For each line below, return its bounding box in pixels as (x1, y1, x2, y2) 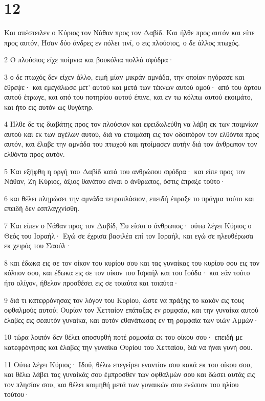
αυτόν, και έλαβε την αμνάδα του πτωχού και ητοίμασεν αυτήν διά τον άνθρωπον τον (4, 138, 257, 149)
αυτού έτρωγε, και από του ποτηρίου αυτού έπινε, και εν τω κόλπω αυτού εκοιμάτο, (4, 91, 253, 102)
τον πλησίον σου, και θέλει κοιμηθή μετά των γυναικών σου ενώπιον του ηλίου (4, 379, 239, 389)
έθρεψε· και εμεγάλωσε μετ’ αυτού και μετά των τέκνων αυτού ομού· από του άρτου (4, 81, 261, 92)
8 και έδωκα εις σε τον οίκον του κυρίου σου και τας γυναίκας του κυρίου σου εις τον (4, 257, 260, 268)
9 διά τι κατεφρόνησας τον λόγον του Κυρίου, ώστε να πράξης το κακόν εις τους (4, 294, 245, 305)
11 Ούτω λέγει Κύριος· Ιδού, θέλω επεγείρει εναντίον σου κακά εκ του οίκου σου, (4, 359, 252, 369)
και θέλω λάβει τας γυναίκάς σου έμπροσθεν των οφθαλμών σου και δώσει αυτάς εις (4, 369, 255, 380)
